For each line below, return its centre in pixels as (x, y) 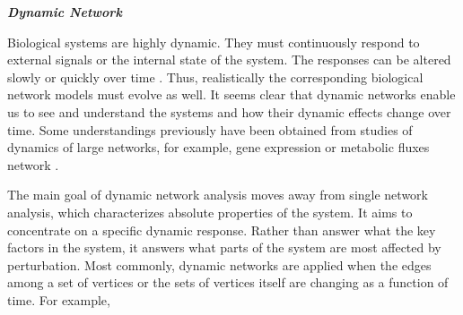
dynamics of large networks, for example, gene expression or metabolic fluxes (218, 147)
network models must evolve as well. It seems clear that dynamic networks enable (231, 94)
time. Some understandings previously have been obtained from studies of (210, 129)
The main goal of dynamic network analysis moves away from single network (218, 195)
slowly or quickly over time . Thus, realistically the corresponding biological (215, 77)
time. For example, (59, 299)
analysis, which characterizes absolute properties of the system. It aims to (210, 212)
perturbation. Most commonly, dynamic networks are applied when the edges (219, 264)
